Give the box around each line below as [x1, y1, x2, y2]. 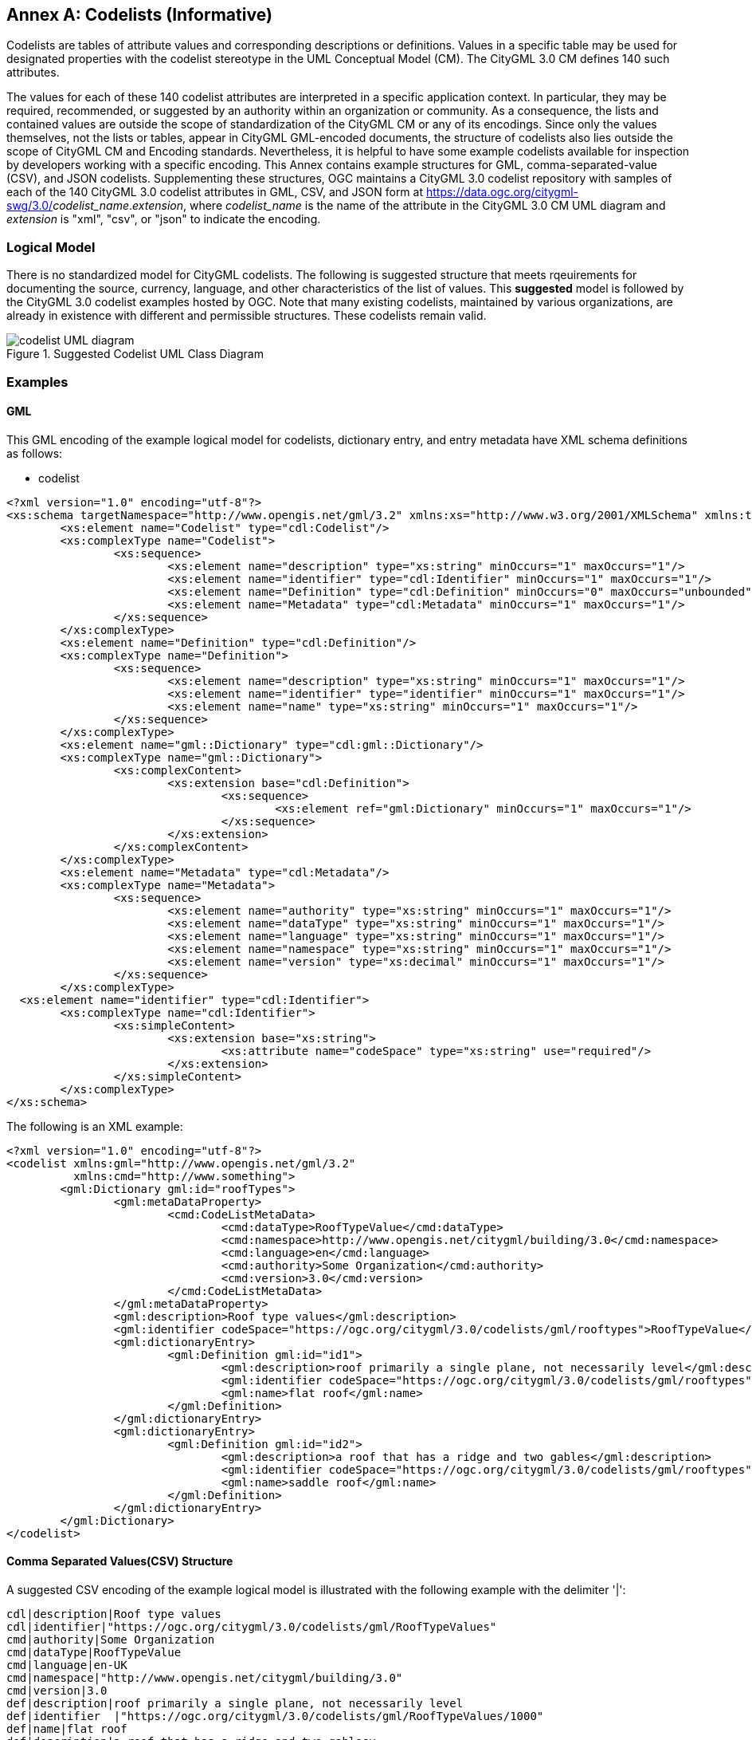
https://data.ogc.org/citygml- [425, 185, 579, 199]
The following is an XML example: [6, 1119, 183, 1133]
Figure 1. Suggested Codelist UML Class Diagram [6, 347, 264, 361]
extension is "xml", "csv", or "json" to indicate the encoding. [6, 212, 321, 226]
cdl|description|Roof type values [6, 1607, 221, 1620]
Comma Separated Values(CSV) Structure [6, 1554, 233, 1569]
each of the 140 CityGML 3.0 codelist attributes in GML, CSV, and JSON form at [6, 185, 424, 199]
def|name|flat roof [6, 1722, 127, 1735]
